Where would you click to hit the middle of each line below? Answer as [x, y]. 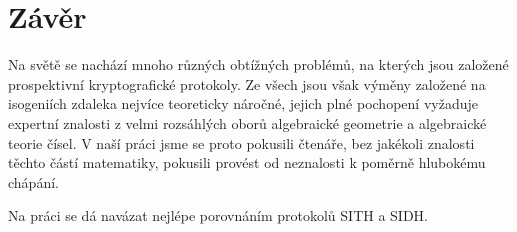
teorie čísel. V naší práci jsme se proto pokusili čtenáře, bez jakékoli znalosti [241, 142]
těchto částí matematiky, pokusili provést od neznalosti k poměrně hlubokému [247, 162]
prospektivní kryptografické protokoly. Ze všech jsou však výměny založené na [247, 83]
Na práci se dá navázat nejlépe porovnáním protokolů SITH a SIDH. [218, 215]
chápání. [33, 181]
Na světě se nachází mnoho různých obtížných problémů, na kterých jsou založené [258, 64]
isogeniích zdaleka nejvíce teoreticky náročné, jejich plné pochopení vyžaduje [243, 103]
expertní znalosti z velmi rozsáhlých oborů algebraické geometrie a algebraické [247, 122]
